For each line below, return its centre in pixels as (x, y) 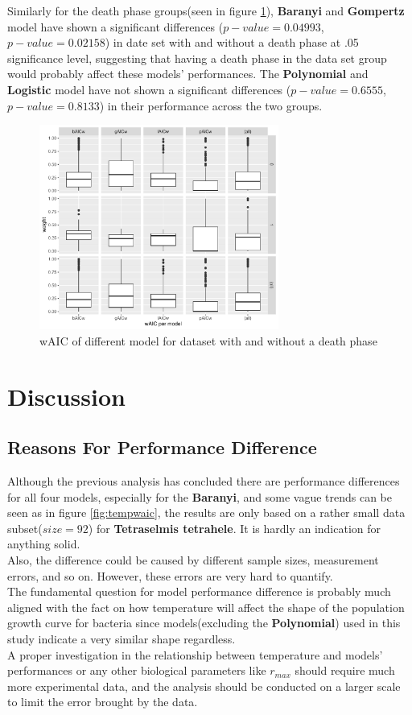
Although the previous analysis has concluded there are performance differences (204, 481)
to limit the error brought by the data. (103, 702)
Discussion (66, 396)
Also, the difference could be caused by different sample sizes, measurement (193, 560)
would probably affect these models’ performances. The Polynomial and (188, 74)
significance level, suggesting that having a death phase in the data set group (197, 58)
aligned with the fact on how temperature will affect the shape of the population (206, 607)
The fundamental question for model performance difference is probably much (199, 591)
